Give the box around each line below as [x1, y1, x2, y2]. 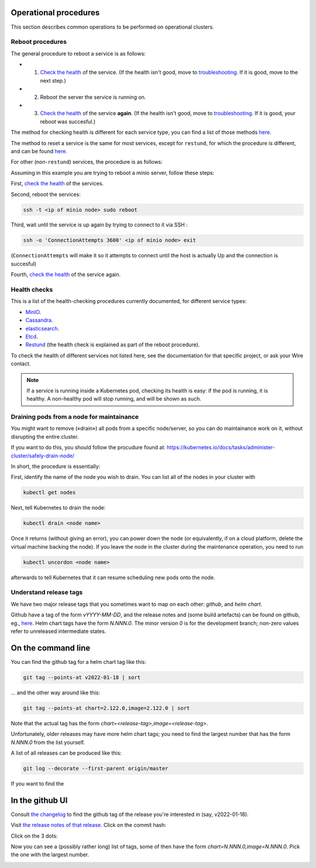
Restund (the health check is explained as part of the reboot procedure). [25, 341, 200, 348]
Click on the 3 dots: [11, 832, 58, 839]
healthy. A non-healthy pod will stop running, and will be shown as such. [26, 395, 201, 402]
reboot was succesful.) [40, 118, 96, 125]
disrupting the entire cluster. [11, 433, 79, 440]
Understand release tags [11, 588, 83, 597]
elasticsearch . [25, 325, 60, 332]
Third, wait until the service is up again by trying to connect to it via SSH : [11, 221, 188, 228]
